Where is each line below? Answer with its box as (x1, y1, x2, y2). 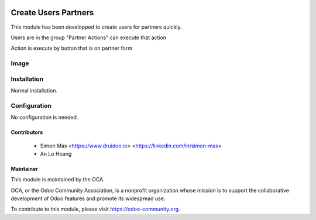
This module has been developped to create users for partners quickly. (11, 23, 183, 30)
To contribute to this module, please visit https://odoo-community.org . (11, 205, 181, 213)
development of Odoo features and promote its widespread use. (11, 195, 166, 202)
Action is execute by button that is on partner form (11, 44, 133, 52)
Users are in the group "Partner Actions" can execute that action (11, 34, 167, 41)
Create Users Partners (11, 8, 94, 18)
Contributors (11, 129, 43, 136)
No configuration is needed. (11, 114, 78, 121)
